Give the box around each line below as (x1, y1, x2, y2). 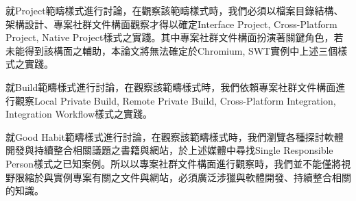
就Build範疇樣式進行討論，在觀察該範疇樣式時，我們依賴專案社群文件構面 (5, 79, 336, 94)
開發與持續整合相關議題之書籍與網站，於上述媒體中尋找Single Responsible (5, 143, 333, 157)
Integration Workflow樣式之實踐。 (5, 107, 152, 121)
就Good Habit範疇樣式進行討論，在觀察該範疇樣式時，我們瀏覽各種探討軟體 (5, 129, 344, 144)
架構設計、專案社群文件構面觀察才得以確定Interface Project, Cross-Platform (5, 16, 337, 31)
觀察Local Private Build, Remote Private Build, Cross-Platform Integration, (14, 93, 336, 107)
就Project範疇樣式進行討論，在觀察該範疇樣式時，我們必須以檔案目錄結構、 (5, 3, 344, 17)
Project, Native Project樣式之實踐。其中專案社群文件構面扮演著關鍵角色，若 (5, 30, 344, 44)
